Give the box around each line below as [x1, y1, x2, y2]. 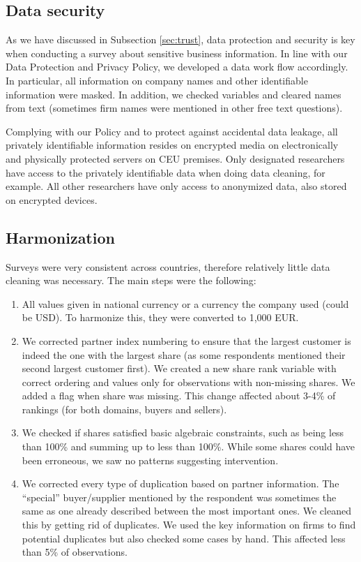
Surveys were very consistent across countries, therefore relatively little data [6, 259, 330, 274]
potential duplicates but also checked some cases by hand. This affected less [22, 531, 346, 545]
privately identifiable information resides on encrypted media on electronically [6, 138, 339, 152]
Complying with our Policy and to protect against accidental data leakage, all [6, 124, 338, 138]
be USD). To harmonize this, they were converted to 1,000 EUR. [22, 310, 299, 325]
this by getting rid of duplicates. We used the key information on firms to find [22, 517, 356, 532]
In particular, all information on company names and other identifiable [6, 73, 308, 87]
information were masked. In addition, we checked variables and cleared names [6, 87, 341, 101]
